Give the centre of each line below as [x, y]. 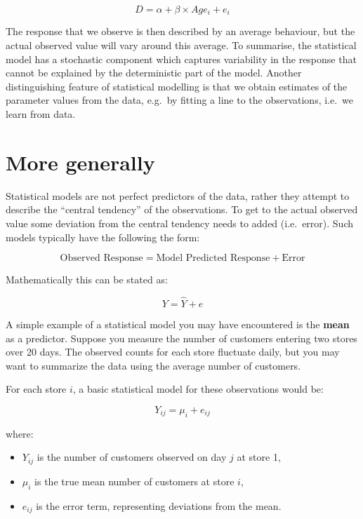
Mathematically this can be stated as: [87, 279]
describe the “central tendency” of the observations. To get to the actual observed [182, 209]
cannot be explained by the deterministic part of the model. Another [154, 73]
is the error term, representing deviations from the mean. [159, 505]
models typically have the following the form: [103, 237]
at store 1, [259, 457]
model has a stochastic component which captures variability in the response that [181, 59]
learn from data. [41, 114]
